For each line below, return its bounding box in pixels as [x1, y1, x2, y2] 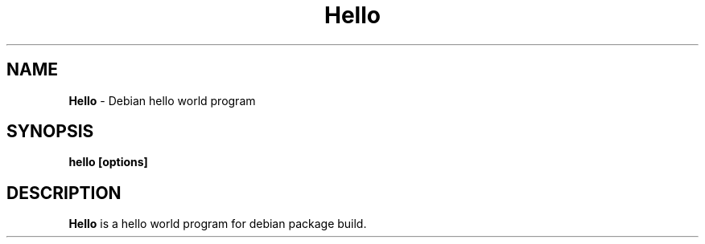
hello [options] [68, 155, 148, 169]
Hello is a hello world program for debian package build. [68, 217, 367, 231]
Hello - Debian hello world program [68, 93, 256, 108]
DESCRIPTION [6, 182, 122, 203]
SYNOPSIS [6, 121, 94, 142]
